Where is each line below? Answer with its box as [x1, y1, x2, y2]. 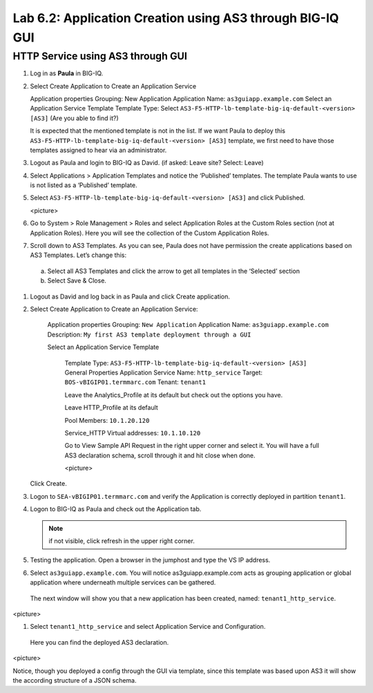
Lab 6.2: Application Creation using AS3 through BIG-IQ [12, 10, 339, 26]
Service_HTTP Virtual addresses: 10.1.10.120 [64, 428, 201, 437]
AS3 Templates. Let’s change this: [30, 251, 127, 259]
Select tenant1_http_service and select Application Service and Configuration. [30, 623, 266, 631]
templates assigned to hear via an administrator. [30, 146, 167, 154]
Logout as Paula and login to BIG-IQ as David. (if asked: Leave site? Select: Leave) [30, 159, 264, 167]
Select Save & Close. [47, 276, 107, 285]
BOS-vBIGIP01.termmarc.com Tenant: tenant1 [64, 378, 207, 386]
